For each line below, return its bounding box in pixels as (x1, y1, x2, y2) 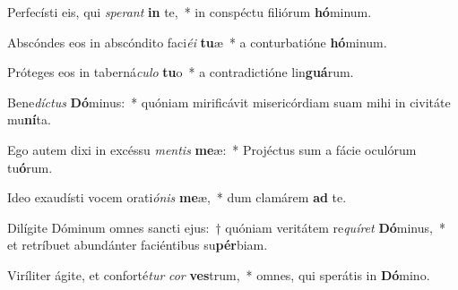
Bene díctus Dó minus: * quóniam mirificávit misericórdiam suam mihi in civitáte (7, 92, 451, 111)
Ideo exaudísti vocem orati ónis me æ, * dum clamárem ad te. (7, 188, 347, 207)
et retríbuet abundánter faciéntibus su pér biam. (7, 235, 268, 254)
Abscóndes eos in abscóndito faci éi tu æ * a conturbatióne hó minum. (7, 32, 387, 51)
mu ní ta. (7, 110, 51, 129)
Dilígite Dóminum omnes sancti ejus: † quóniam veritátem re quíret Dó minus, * (7, 217, 445, 236)
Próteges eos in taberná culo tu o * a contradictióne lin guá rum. (7, 63, 354, 81)
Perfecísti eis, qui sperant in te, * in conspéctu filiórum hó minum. (7, 3, 372, 21)
